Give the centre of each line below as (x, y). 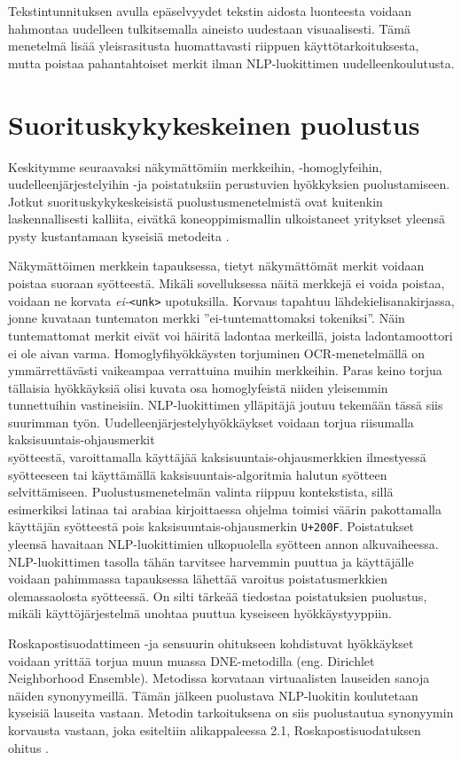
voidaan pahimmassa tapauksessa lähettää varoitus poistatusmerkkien (198, 579)
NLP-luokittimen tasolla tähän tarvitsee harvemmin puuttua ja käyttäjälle (211, 561)
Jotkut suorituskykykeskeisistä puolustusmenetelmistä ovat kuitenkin (195, 201)
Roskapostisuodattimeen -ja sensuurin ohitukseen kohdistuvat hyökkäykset (211, 643)
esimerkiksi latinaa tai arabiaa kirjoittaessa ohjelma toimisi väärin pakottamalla (225, 509)
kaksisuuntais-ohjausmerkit (82, 439)
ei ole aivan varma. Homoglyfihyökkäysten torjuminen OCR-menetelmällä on (217, 353)
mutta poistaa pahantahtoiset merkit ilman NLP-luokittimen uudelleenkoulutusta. (231, 63)
